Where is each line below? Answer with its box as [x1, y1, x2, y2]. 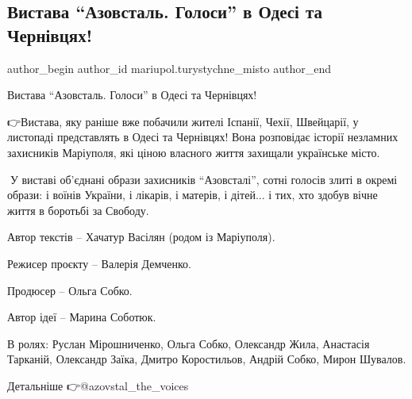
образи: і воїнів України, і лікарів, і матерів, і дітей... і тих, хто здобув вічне [7, 186, 378, 203]
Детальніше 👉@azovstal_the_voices [7, 377, 189, 393]
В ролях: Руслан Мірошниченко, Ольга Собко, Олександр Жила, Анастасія [7, 335, 370, 351]
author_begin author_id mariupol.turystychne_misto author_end [7, 59, 332, 76]
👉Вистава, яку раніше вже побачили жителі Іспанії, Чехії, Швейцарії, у [7, 113, 359, 129]
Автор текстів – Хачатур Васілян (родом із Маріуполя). [7, 228, 275, 245]
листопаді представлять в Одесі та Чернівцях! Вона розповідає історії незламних [7, 129, 399, 145]
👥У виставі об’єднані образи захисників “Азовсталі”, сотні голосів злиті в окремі [7, 171, 398, 187]
